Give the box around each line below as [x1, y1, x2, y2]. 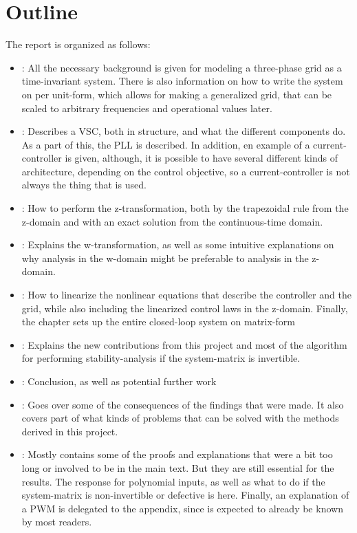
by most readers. [21, 514, 92, 529]
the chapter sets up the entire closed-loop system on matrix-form [21, 314, 295, 329]
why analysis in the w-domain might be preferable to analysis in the [21, 250, 309, 265]
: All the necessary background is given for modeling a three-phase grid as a [21, 60, 342, 74]
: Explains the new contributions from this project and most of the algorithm [21, 337, 347, 351]
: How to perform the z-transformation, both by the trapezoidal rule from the [21, 201, 349, 215]
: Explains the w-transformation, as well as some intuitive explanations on [21, 237, 334, 252]
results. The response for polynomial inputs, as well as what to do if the [21, 474, 325, 488]
